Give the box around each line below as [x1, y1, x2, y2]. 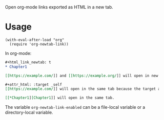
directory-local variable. [5, 110, 53, 116]
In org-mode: [5, 50, 32, 56]
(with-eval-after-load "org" [5, 37, 64, 42]
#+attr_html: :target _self [5, 82, 62, 87]
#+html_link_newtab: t [5, 60, 51, 65]
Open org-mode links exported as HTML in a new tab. [5, 4, 113, 10]
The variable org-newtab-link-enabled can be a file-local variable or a [5, 104, 145, 110]
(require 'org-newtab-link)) [9, 42, 69, 47]
